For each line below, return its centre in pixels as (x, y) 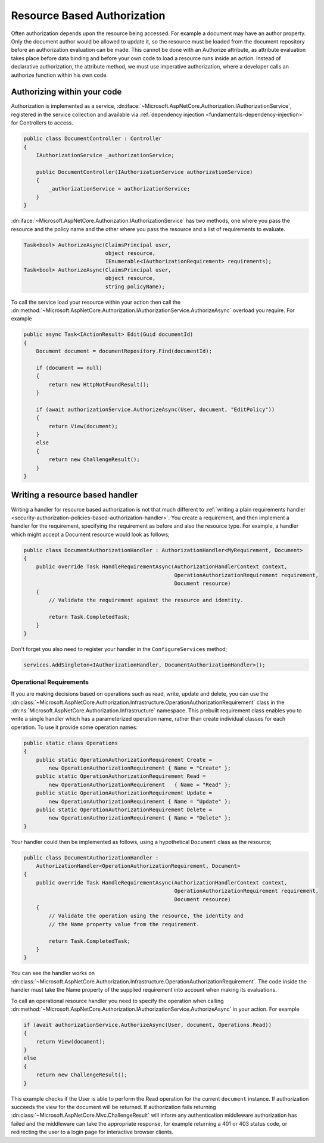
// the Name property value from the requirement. (124, 924)
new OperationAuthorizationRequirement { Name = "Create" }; (140, 768)
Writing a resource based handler (74, 495)
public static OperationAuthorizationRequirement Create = (124, 760)
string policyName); (135, 286)
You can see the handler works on (53, 973)
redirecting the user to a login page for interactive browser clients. (92, 1132)
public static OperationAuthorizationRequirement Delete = (124, 809)
